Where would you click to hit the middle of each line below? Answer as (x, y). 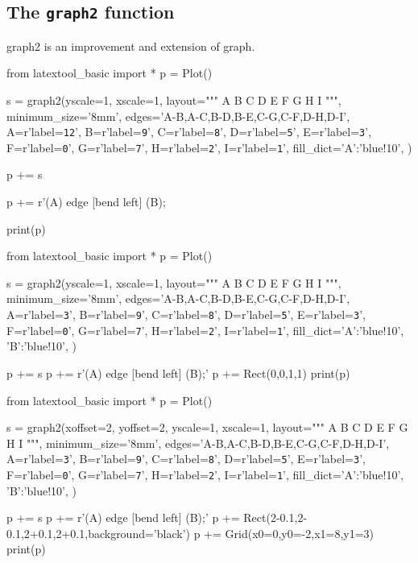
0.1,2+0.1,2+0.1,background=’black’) (98, 533)
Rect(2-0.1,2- (275, 517)
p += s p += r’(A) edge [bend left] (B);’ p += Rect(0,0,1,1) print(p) (178, 373)
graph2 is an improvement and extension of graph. (131, 46)
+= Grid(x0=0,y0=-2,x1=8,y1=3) (289, 533)
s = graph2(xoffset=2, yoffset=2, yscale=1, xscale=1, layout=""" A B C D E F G (207, 427)
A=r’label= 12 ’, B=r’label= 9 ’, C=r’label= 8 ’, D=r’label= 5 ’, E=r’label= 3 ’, (189, 132)
